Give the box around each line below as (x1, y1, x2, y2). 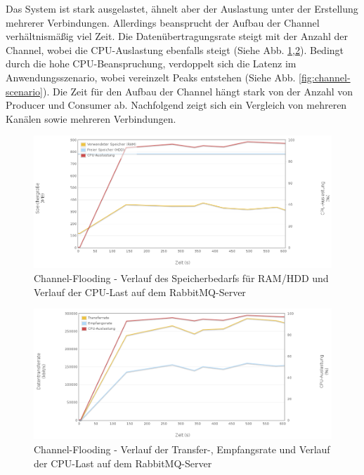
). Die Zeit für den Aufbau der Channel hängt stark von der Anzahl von (43, 83, 353, 98)
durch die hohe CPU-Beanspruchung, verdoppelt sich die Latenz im (6, 56, 297, 71)
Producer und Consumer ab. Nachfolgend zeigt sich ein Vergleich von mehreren (6, 98, 347, 112)
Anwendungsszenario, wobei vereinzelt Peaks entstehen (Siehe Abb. (6, 69, 296, 84)
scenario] (6, 83, 44, 98)
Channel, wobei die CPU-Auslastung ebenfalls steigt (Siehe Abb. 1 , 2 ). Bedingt (6, 42, 344, 57)
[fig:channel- (299, 69, 351, 84)
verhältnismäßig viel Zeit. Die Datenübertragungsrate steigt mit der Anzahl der (6, 29, 348, 44)
